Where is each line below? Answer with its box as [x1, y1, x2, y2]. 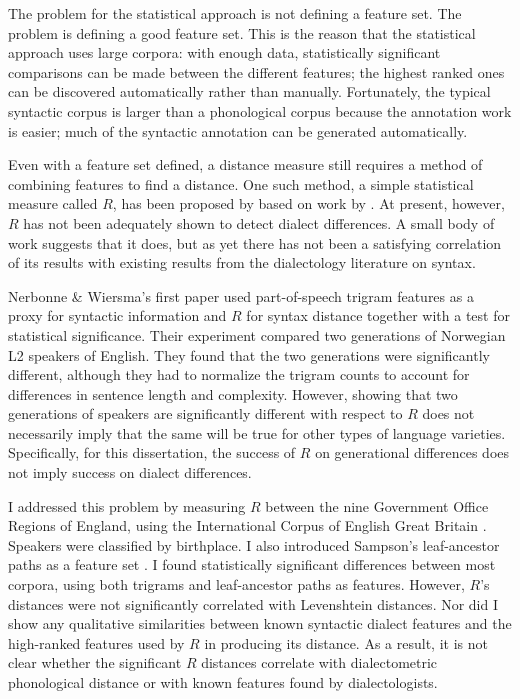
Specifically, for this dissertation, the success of [8, 442, 296, 463]
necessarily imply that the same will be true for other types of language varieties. [8, 422, 506, 443]
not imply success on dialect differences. [8, 462, 252, 483]
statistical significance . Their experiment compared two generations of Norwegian [8, 324, 506, 345]
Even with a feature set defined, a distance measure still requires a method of [8, 154, 483, 175]
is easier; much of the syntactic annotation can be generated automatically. [8, 120, 468, 141]
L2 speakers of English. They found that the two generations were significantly [8, 344, 490, 365]
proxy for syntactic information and [8, 305, 227, 326]
